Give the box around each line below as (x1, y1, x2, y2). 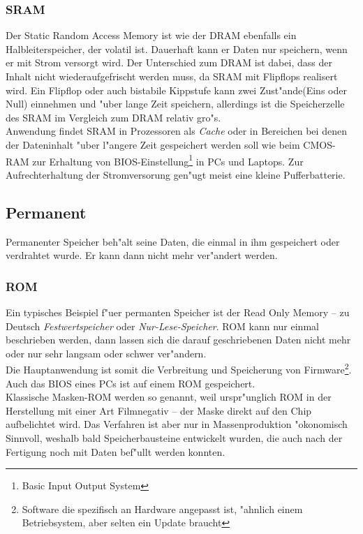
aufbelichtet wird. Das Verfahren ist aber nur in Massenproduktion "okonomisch (6, 417, 348, 431)
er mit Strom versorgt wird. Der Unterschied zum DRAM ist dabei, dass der (6, 55, 332, 70)
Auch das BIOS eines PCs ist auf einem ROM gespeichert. (6, 376, 255, 390)
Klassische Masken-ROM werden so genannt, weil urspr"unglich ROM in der (6, 390, 332, 404)
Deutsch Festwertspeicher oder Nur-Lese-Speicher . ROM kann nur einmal (6, 318, 319, 333)
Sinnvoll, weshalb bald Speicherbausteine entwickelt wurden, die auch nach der (6, 431, 343, 445)
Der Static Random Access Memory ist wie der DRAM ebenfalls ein (6, 28, 297, 43)
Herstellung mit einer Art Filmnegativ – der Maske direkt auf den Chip (6, 403, 312, 417)
